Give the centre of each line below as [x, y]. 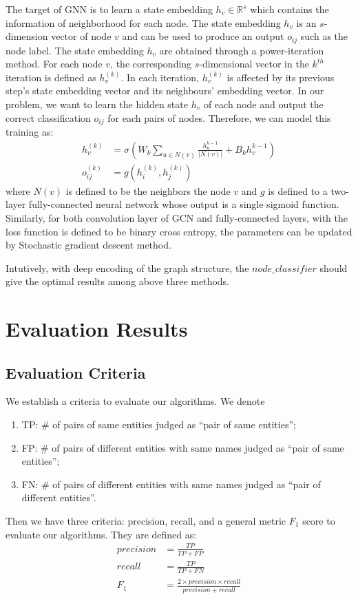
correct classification [48, 117]
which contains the [289, 9]
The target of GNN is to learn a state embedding [109, 9]
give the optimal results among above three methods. [118, 281]
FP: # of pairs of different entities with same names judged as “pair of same [183, 447]
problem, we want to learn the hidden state [97, 104]
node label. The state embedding [75, 50]
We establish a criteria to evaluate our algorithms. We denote [135, 401]
